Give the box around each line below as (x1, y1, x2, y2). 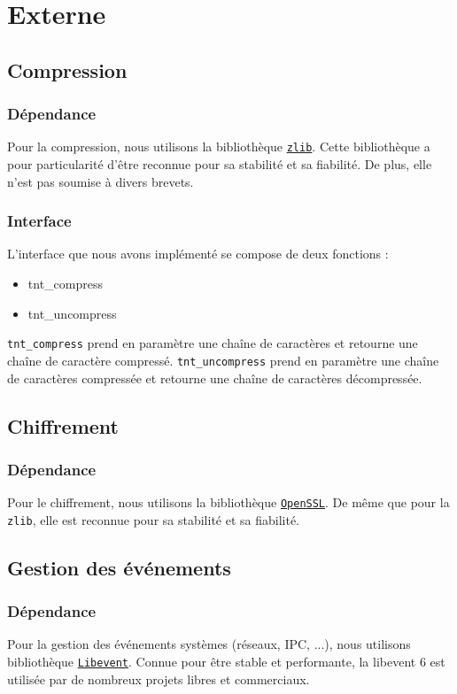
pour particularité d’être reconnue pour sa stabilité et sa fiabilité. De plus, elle (7, 155, 432, 173)
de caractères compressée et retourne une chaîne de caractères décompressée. (7, 368, 422, 387)
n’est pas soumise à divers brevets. (7, 172, 194, 190)
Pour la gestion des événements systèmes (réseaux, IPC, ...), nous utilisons (7, 635, 411, 653)
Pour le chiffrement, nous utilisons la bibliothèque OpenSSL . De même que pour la (7, 493, 450, 512)
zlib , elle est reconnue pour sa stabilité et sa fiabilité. (7, 510, 300, 528)
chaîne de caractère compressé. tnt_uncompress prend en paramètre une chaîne (7, 351, 439, 369)
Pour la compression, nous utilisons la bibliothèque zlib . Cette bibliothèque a (7, 137, 430, 156)
